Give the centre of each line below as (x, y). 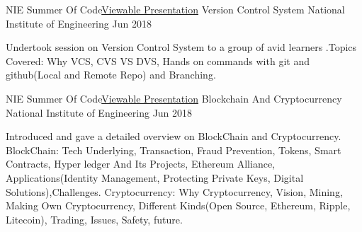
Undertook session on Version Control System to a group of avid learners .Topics (181, 47)
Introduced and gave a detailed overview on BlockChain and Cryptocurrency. (174, 136)
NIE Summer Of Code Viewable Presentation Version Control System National (175, 9)
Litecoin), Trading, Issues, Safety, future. (94, 219)
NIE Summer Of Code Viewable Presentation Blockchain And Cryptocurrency (174, 98)
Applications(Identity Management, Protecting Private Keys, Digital (155, 177)
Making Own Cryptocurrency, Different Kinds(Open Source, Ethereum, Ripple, (178, 205)
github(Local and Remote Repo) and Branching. (111, 75)
